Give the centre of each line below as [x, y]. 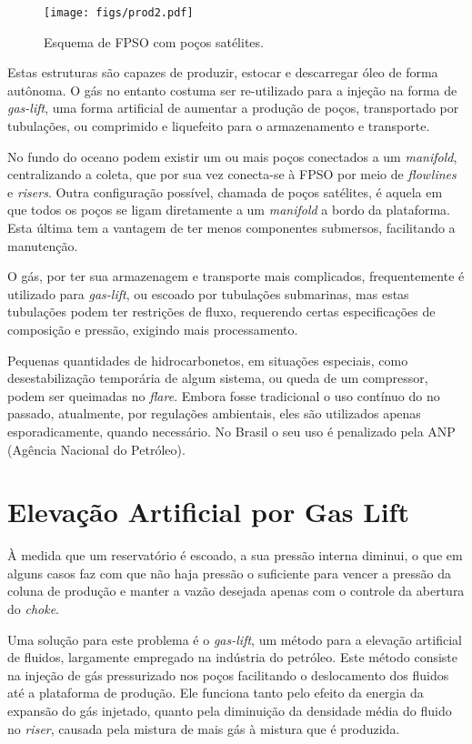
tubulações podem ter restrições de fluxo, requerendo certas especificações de [221, 312]
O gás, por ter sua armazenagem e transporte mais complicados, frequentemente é [236, 276]
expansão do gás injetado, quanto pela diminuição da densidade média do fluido [230, 710]
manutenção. [43, 245]
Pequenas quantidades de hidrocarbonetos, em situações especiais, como [208, 360]
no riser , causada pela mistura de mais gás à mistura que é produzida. [204, 728]
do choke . [33, 609]
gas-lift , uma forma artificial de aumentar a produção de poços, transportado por [233, 108]
